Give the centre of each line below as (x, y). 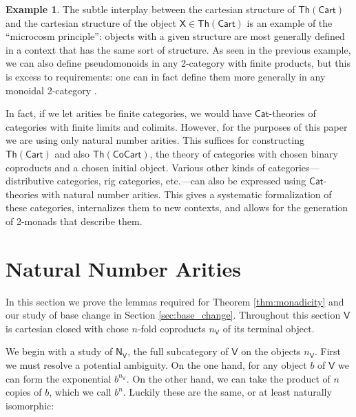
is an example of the (290, 22)
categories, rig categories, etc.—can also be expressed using (181, 181)
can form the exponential (59, 378)
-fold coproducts (171, 328)
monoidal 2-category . (51, 90)
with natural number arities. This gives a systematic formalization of (187, 194)
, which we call (80, 392)
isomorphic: (30, 405)
